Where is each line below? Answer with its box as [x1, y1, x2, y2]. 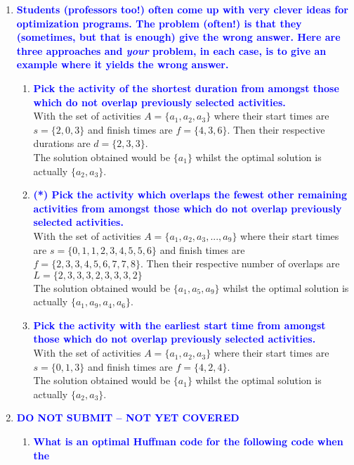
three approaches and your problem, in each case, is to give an [16, 43, 327, 58]
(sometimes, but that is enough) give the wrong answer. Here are [16, 30, 341, 44]
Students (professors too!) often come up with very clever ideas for [16, 2, 348, 16]
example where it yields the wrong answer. [16, 57, 229, 72]
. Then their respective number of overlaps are [140, 256, 340, 271]
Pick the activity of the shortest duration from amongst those [33, 80, 339, 95]
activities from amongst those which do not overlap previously [33, 200, 342, 215]
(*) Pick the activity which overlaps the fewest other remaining [33, 187, 348, 202]
